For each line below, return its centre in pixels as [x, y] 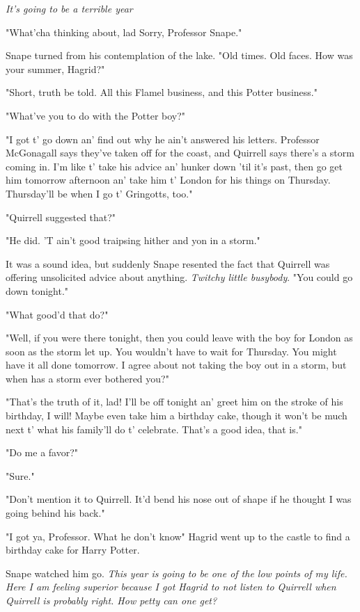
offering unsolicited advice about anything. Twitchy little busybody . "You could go [179, 277]
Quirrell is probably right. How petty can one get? [111, 600]
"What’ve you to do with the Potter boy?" [96, 115]
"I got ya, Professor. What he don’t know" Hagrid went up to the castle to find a [178, 536]
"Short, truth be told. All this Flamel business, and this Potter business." [162, 92]
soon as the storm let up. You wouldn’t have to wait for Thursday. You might [171, 351]
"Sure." [20, 475]
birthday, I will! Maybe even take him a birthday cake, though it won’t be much [177, 416]
